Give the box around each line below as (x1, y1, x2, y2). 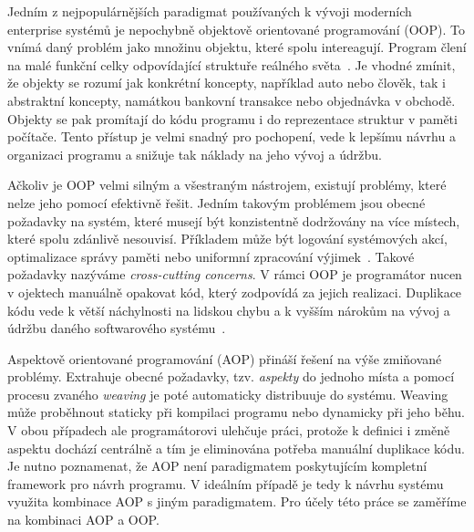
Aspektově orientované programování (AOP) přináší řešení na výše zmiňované (7, 349, 442, 368)
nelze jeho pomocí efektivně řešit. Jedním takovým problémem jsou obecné (7, 193, 426, 212)
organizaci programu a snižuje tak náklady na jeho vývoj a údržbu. (7, 144, 382, 163)
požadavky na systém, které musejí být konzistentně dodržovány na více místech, (7, 211, 460, 230)
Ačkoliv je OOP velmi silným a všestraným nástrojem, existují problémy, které (7, 175, 447, 194)
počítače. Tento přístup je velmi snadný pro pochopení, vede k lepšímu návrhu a (7, 127, 456, 146)
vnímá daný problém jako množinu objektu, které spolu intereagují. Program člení (7, 37, 467, 57)
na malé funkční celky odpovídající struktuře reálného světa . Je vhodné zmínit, (7, 55, 456, 74)
